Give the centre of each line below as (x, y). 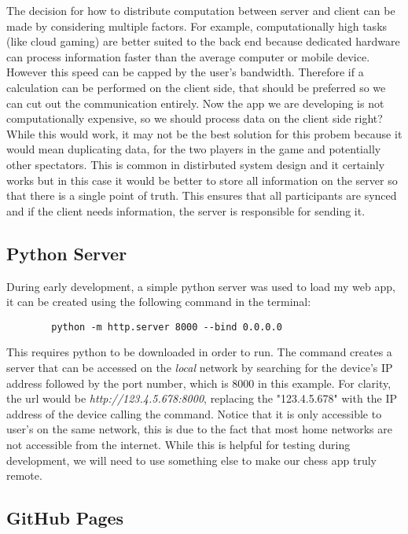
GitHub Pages (65, 518)
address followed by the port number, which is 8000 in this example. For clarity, (199, 383)
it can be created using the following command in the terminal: (159, 302)
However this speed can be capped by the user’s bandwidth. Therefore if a (185, 72)
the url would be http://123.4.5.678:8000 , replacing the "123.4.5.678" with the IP (202, 398)
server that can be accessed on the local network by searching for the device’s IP (200, 367)
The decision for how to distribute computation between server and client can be (201, 10)
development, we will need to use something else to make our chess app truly (191, 460)
